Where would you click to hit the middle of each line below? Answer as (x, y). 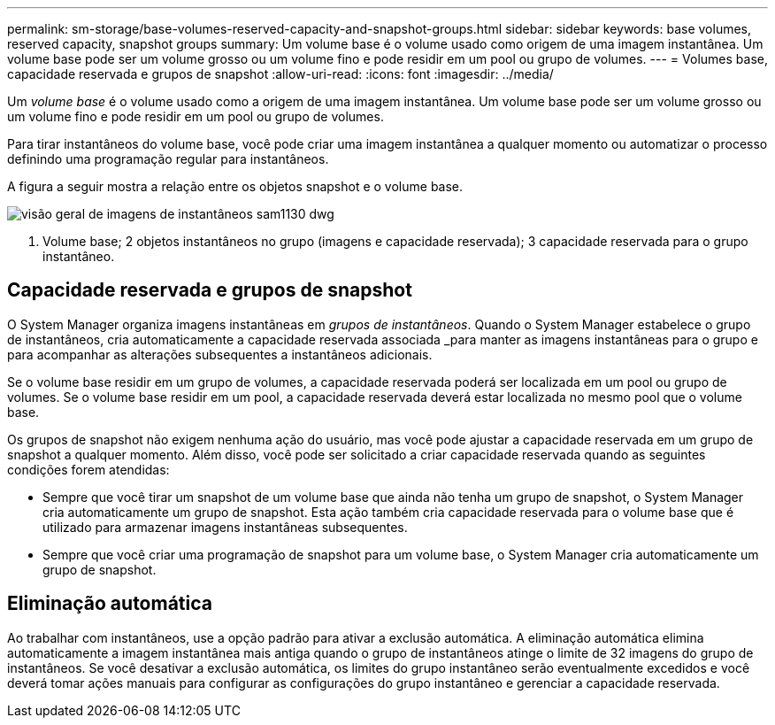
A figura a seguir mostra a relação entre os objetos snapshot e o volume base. (235, 186)
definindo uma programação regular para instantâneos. (168, 159)
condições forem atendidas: (88, 469)
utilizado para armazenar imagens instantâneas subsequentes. (225, 527)
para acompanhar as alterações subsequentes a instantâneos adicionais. (220, 354)
